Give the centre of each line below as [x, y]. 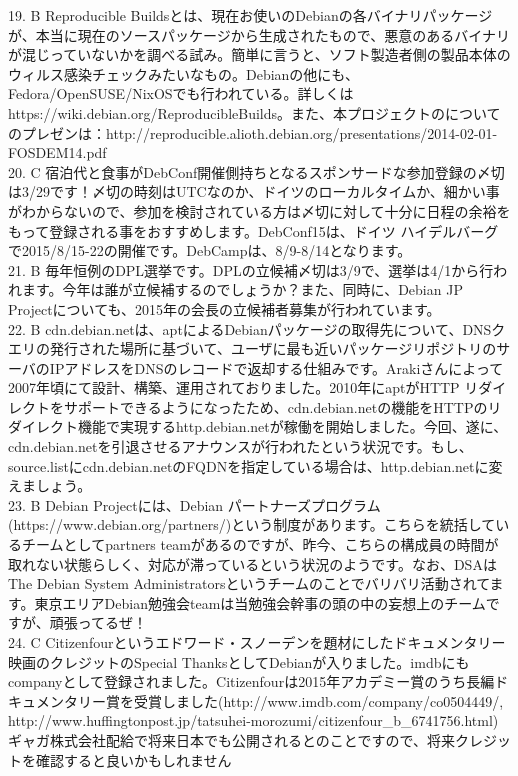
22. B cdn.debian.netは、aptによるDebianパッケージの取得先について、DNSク [257, 328]
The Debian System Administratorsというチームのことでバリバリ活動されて [249, 583]
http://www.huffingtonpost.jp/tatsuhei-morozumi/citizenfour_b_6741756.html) [253, 720]
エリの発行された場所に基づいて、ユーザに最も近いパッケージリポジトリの [252, 348]
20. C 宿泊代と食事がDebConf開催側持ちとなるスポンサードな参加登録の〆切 [256, 171]
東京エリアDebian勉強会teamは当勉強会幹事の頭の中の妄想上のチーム [260, 602]
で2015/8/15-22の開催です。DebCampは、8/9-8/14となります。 [210, 250]
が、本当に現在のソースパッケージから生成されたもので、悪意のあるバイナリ [259, 34]
